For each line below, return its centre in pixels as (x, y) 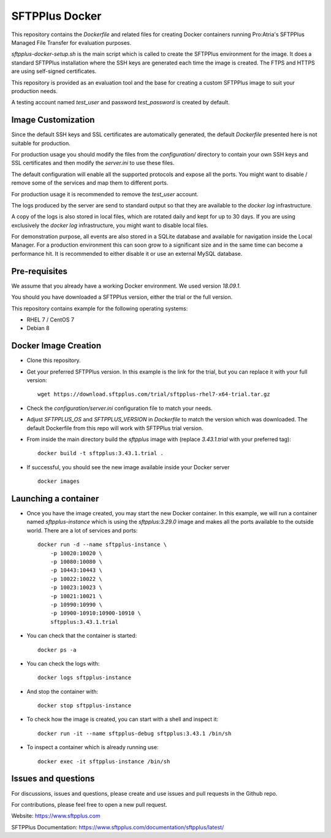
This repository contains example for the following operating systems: (100, 308)
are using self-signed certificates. (54, 71)
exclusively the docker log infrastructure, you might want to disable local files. (110, 225)
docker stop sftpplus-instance (85, 706)
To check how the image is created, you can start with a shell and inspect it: (123, 719)
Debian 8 (38, 328)
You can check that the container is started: (82, 636)
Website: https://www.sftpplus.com (56, 816)
